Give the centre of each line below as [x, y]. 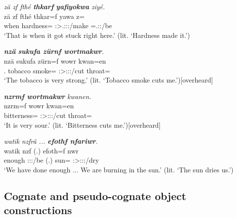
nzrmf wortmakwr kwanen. [48, 96]
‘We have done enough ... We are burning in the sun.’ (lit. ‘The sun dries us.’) [119, 169]
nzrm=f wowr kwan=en [39, 106]
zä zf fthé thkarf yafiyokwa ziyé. [55, 6]
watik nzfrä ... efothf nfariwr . [51, 141]
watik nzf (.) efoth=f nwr [41, 150]
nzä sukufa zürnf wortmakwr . [54, 51]
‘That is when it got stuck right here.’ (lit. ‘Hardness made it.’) [97, 35]
